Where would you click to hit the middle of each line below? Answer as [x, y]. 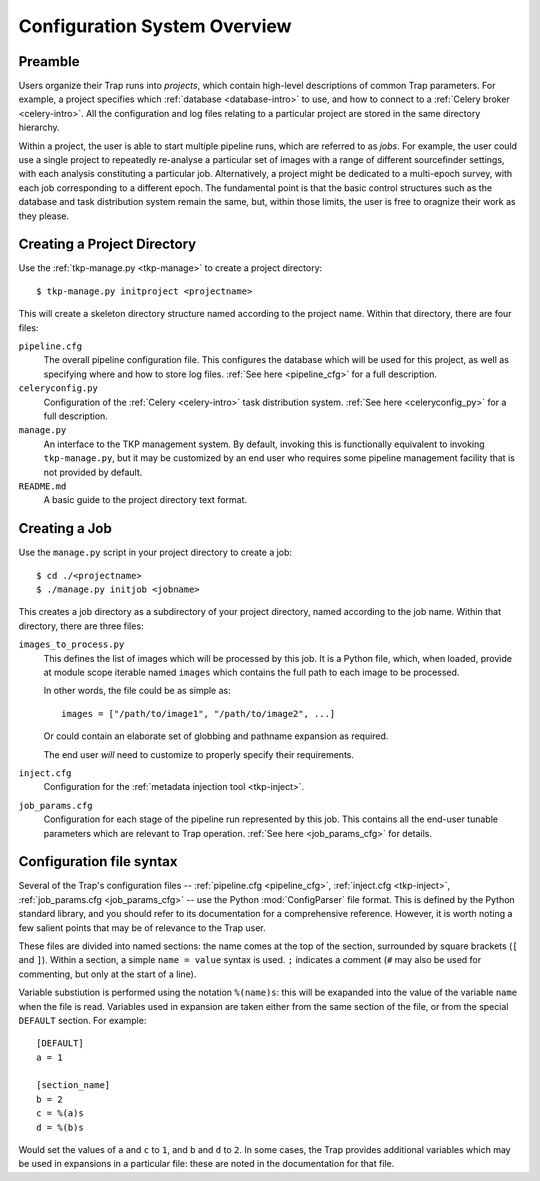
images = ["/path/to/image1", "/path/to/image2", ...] [198, 713]
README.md [42, 486]
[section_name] [73, 1085]
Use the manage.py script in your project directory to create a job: [155, 552]
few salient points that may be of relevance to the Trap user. [142, 927]
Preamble [49, 61]
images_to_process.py [71, 644]
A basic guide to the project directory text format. [145, 500]
